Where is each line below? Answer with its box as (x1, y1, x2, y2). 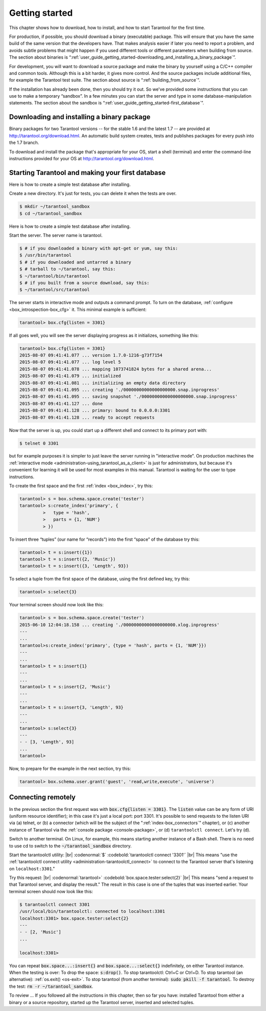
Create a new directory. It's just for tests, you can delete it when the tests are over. (9, 190, 177, 197)
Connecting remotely (9, 793, 76, 802)
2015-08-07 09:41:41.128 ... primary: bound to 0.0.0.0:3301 (19, 408, 170, 414)
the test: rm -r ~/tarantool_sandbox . (9, 983, 94, 989)
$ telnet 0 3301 (19, 440, 59, 446)
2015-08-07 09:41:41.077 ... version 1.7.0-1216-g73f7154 (19, 352, 163, 358)
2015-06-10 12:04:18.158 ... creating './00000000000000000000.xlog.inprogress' (19, 622, 220, 628)
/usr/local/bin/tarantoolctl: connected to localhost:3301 (19, 908, 165, 914)
